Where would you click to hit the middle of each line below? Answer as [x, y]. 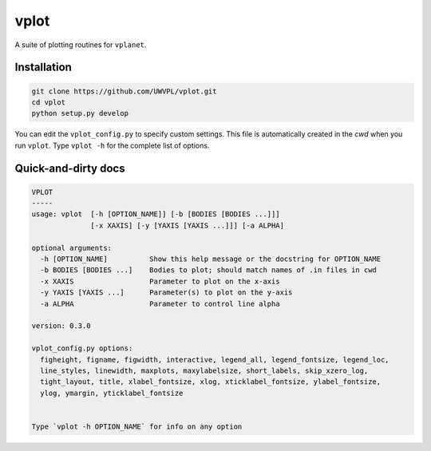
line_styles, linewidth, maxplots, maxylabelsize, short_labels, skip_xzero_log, [204, 370]
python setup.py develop [80, 113]
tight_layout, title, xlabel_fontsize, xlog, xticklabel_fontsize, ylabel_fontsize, [211, 382]
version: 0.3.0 [61, 326]
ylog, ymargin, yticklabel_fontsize [112, 393]
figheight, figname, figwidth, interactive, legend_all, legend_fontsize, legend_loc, [215, 360]
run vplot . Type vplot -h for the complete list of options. [112, 145]
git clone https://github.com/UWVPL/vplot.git [124, 91]
